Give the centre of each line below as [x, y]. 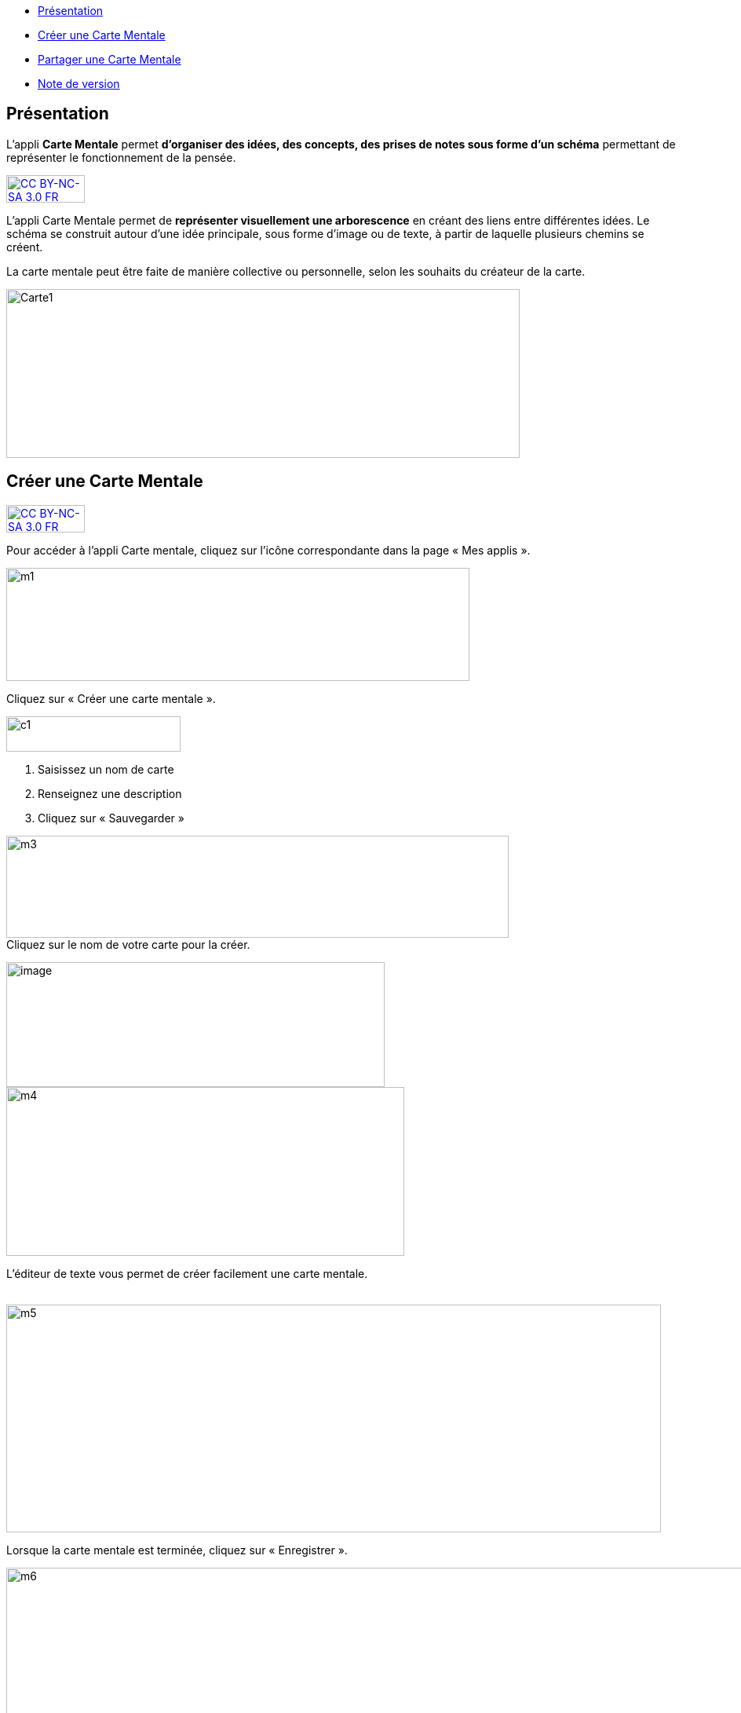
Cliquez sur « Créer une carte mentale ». [111, 698]
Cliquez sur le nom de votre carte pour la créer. [128, 944]
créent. [25, 247]
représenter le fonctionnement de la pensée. [121, 157]
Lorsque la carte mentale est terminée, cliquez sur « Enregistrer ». [177, 1550]
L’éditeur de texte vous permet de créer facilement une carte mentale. [187, 1273]
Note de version [79, 84]
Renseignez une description [110, 793]
